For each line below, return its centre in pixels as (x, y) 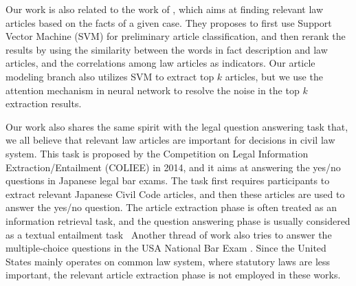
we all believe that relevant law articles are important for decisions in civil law (170, 140)
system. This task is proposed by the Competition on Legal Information (157, 153)
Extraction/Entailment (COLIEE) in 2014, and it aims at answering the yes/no (173, 167)
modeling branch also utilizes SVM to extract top (110, 76)
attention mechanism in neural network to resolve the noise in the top (153, 90)
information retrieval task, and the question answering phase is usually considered (178, 220)
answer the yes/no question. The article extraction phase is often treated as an (171, 207)
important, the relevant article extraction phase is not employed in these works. (173, 275)
